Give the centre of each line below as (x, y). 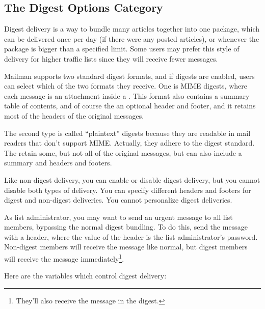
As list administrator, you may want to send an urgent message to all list (118, 217)
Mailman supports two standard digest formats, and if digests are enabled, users (129, 76)
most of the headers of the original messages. (74, 115)
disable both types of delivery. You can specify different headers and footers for (128, 190)
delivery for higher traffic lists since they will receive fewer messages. (111, 58)
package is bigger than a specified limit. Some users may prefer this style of (122, 49)
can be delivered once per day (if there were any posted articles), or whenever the (132, 38)
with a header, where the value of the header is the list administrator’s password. (131, 236)
